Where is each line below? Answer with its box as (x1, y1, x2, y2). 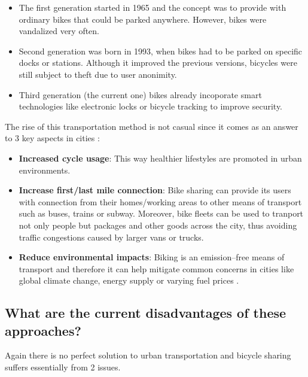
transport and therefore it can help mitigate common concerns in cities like (19, 262, 294, 275)
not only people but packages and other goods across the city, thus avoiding (19, 218, 297, 231)
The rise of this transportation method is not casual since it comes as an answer (5, 120, 298, 132)
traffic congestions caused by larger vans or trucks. (19, 230, 204, 243)
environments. (19, 163, 71, 176)
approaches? (5, 321, 81, 339)
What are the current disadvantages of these (5, 303, 286, 322)
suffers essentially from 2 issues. (5, 361, 121, 373)
